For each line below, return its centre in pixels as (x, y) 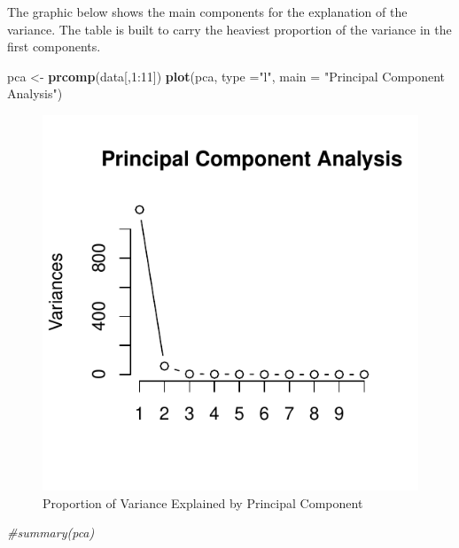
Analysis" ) (35, 93)
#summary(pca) (51, 533)
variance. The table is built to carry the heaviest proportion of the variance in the (229, 29)
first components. (54, 46)
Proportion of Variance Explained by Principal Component (203, 502)
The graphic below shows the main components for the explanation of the (207, 12)
